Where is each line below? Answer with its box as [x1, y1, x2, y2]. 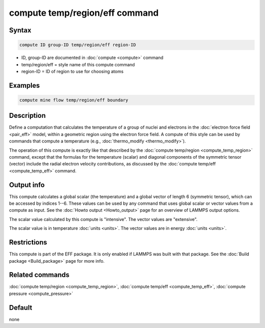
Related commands [9, 271, 70, 279]
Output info [9, 181, 45, 189]
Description [9, 111, 46, 120]
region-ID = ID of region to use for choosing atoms [21, 68, 124, 74]
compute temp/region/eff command [9, 7, 159, 18]
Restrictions [9, 238, 48, 246]
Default [9, 303, 32, 312]
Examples [9, 81, 40, 89]
